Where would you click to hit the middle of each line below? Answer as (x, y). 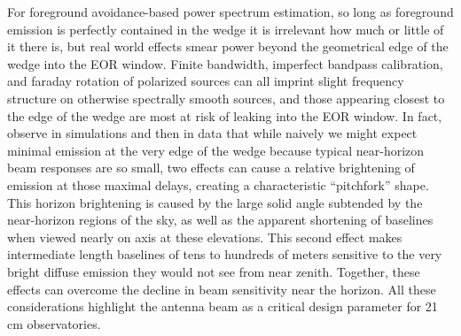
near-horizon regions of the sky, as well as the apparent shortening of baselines (220, 220)
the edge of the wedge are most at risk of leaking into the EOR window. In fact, (225, 115)
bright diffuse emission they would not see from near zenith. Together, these (214, 271)
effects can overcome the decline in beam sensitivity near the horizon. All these (222, 289)
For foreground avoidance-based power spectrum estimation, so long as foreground (230, 11)
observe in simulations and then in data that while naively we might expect (212, 133)
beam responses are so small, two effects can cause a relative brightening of (211, 168)
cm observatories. (54, 323)
